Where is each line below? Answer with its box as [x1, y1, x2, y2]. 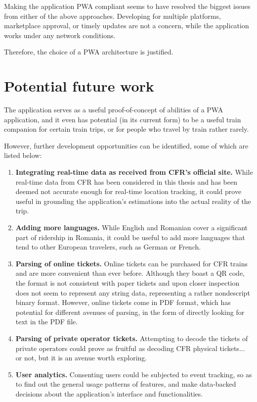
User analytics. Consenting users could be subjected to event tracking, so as [15, 369, 252, 379]
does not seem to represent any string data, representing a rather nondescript [15, 287, 250, 298]
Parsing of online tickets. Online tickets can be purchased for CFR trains [15, 258, 248, 268]
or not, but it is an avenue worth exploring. [15, 352, 147, 363]
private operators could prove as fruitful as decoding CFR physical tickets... [15, 343, 245, 353]
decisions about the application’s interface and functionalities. [15, 388, 203, 399]
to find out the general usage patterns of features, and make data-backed [15, 379, 236, 389]
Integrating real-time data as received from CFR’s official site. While [15, 167, 253, 177]
